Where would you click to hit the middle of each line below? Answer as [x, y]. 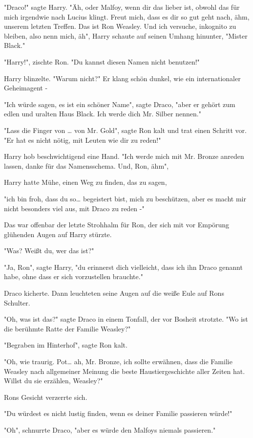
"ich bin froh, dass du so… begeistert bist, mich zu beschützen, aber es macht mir [125, 198]
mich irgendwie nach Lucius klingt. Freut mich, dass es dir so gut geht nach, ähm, [127, 16]
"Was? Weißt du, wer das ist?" [49, 251]
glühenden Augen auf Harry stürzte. [58, 234]
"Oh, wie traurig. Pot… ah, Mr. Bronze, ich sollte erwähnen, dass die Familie [118, 361]
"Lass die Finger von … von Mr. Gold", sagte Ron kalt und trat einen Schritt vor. [125, 130]
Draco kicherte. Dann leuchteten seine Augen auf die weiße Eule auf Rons [114, 293]
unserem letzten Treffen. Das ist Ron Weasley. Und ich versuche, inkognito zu [120, 26]
